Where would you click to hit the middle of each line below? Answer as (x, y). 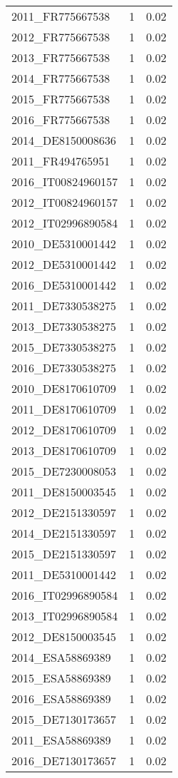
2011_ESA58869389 (61, 740)
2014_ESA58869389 (61, 657)
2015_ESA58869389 (61, 678)
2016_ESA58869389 (61, 698)
